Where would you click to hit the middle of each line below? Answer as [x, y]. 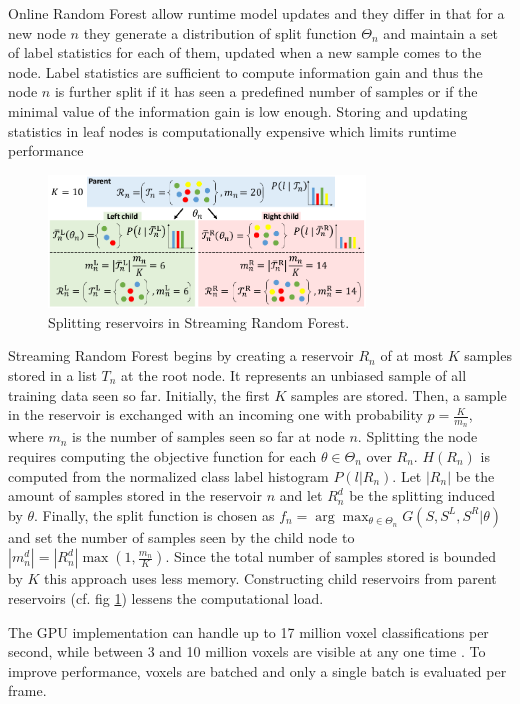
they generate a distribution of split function [220, 32]
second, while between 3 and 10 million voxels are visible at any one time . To [247, 651]
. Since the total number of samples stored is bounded [330, 556]
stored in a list [52, 375]
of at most [412, 355]
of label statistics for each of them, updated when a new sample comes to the [245, 52]
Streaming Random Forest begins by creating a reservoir [181, 355]
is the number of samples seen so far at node [208, 436]
